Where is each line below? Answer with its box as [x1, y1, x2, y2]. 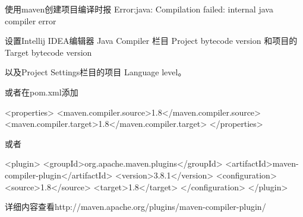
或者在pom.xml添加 [5, 85, 78, 98]
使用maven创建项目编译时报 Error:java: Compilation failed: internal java [5, 3, 273, 15]
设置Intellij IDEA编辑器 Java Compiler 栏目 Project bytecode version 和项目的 [5, 34, 298, 47]
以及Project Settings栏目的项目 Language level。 [5, 66, 187, 78]
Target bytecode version [5, 46, 92, 58]
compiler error [5, 14, 56, 27]
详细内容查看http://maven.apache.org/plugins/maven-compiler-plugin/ [5, 200, 266, 213]
